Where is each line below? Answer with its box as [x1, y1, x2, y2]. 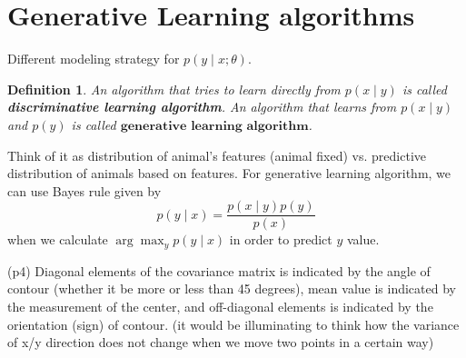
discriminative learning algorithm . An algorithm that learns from [7, 97, 397, 116]
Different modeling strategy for [7, 49, 180, 68]
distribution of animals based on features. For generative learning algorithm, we [7, 164, 451, 183]
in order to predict [229, 230, 332, 249]
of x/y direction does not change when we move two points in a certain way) [7, 333, 434, 352]
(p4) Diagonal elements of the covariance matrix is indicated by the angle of [7, 261, 431, 280]
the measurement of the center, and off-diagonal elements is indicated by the [7, 296, 433, 315]
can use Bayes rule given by [7, 181, 162, 200]
